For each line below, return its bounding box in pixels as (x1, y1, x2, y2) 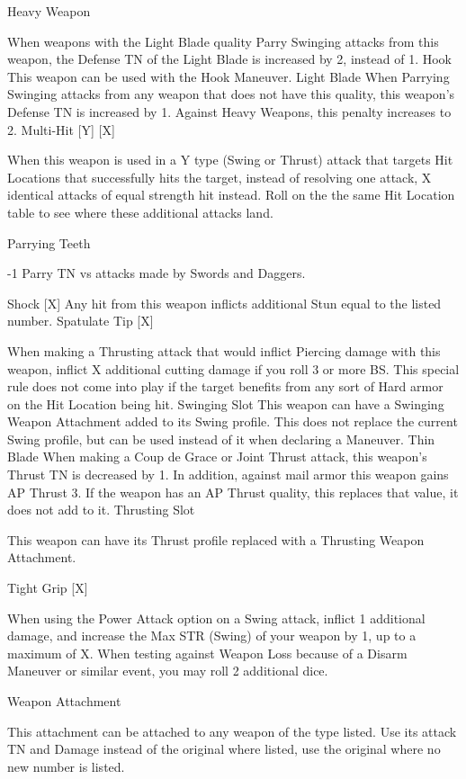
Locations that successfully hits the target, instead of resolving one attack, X (7, 167, 432, 186)
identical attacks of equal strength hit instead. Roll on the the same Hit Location (7, 185, 455, 204)
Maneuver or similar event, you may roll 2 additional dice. (7, 661, 328, 680)
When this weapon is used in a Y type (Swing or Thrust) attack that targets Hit (7, 150, 453, 169)
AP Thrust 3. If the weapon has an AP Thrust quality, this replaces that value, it (7, 482, 459, 501)
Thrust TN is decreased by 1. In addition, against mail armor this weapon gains (7, 465, 449, 484)
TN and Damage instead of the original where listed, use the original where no (7, 739, 441, 758)
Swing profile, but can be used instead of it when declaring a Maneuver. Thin (7, 429, 435, 448)
